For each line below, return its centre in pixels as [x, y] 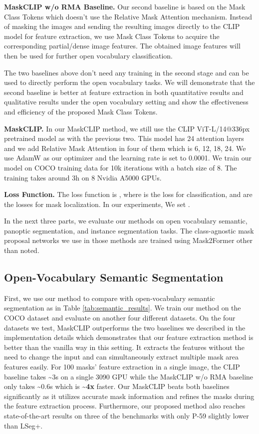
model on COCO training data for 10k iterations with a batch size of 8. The [121, 167]
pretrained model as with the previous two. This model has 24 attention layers [124, 138]
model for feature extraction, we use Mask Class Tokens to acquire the [112, 36]
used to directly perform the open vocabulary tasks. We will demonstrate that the [129, 82]
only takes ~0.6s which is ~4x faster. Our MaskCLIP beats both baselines [117, 386]
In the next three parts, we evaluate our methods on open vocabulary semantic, [126, 221]
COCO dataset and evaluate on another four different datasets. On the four [120, 318]
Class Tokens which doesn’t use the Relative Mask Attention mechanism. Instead [128, 16]
